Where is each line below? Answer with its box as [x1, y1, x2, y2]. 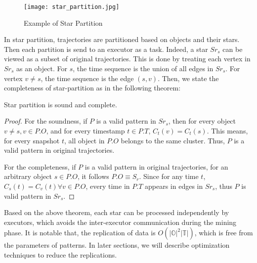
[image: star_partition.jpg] [24, 3, 120, 10]
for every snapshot [4, 135, 60, 145]
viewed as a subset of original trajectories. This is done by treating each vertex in [4, 53, 251, 64]
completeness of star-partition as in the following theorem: [4, 83, 181, 93]
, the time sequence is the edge [41, 73, 134, 83]
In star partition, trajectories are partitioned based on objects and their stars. [4, 34, 240, 44]
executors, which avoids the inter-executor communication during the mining [4, 217, 237, 227]
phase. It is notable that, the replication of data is [4, 227, 156, 238]
